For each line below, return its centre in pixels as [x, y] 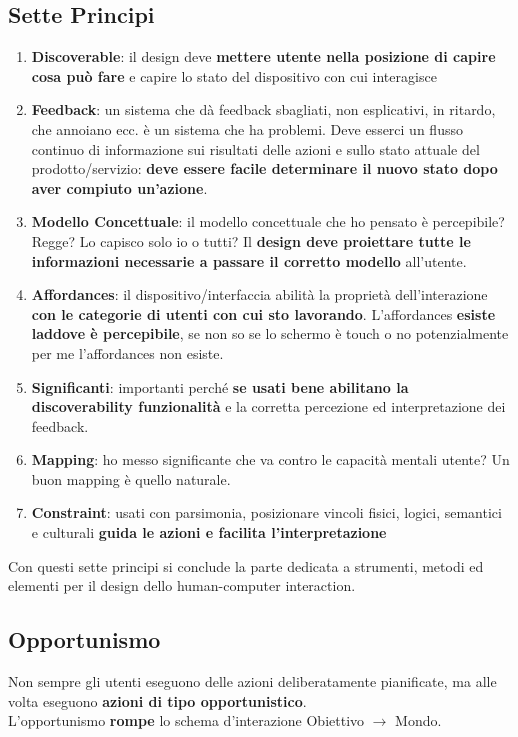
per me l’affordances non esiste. [127, 352]
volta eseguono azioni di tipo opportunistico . [157, 700]
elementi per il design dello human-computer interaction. [182, 585]
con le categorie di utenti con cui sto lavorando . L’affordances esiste [263, 313]
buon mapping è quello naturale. [131, 478]
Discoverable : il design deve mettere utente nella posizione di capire [263, 56]
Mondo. [418, 720]
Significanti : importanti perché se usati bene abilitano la [220, 386]
